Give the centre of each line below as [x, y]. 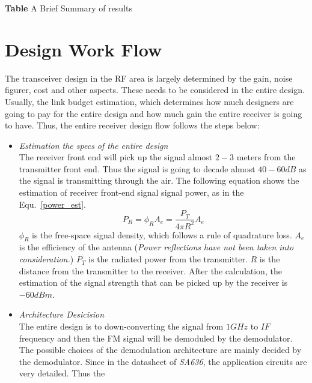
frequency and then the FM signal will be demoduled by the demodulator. [156, 338]
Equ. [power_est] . [52, 204]
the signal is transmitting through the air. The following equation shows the [159, 180]
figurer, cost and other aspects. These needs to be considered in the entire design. [155, 90]
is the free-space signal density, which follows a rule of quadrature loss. [162, 234]
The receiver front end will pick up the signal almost [116, 157]
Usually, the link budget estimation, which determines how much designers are [149, 101]
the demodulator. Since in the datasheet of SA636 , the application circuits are [163, 361]
